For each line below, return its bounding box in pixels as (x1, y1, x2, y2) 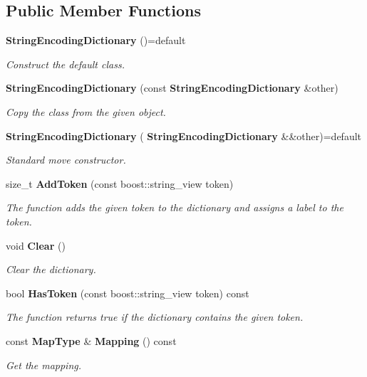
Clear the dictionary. (6, 262, 96, 277)
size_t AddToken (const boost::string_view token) (6, 176, 234, 191)
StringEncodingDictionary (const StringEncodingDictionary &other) (6, 80, 338, 95)
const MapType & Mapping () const (6, 333, 177, 348)
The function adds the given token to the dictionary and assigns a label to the (6, 200, 343, 215)
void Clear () (6, 238, 66, 253)
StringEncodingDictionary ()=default (6, 33, 186, 48)
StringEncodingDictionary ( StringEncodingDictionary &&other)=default (6, 128, 361, 143)
